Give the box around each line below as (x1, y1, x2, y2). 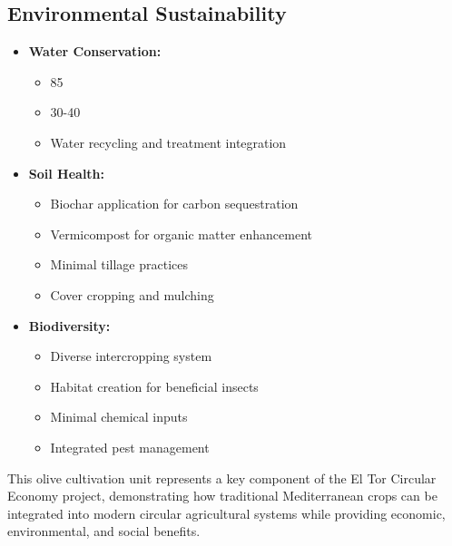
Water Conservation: (28, 42, 162, 61)
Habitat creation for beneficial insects (50, 376, 259, 395)
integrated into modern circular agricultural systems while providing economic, (7, 503, 446, 522)
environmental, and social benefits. (7, 522, 201, 541)
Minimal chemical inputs (50, 407, 188, 426)
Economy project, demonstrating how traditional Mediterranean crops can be (7, 486, 437, 505)
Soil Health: (28, 163, 105, 182)
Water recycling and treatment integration (50, 132, 287, 151)
